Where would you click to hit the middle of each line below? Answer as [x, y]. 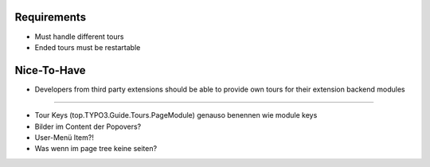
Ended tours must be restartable [88, 47]
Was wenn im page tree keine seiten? [96, 149]
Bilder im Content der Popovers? [88, 126]
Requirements [51, 17]
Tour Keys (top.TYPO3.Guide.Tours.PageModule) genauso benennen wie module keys [176, 115]
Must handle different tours [79, 37]
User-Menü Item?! [64, 137]
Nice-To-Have [51, 70]
